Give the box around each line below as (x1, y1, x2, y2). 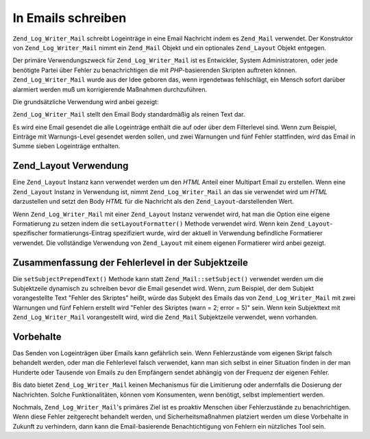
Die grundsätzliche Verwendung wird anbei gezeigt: (12, 97, 159, 106)
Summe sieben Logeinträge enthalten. (12, 142, 121, 150)
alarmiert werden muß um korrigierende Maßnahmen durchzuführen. (12, 85, 208, 93)
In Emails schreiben (12, 10, 127, 25)
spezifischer (12, 229, 48, 237)
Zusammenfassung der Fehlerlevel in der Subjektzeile (12, 257, 248, 268)
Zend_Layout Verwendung (12, 160, 129, 171)
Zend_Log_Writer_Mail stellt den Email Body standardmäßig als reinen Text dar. (12, 110, 245, 119)
